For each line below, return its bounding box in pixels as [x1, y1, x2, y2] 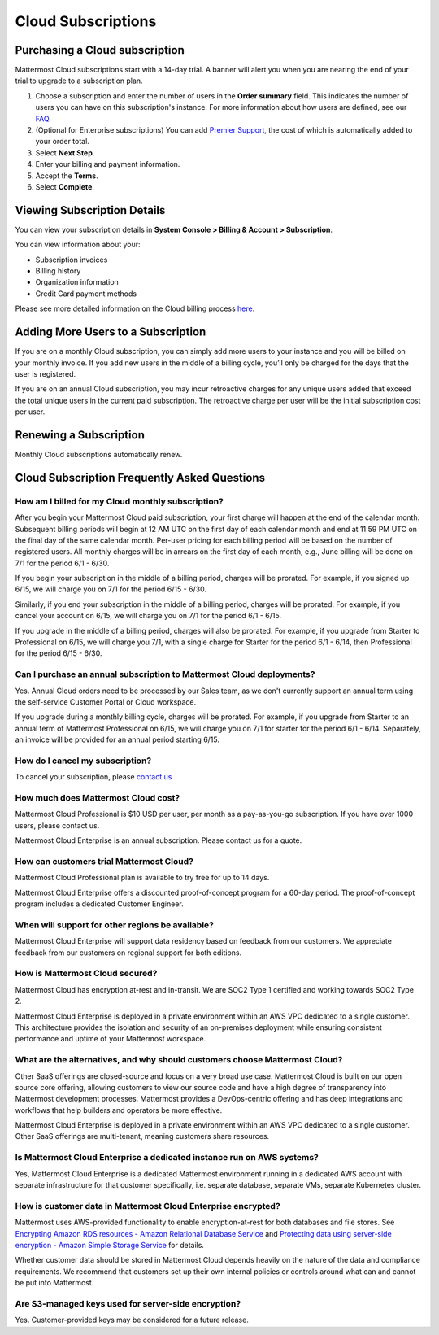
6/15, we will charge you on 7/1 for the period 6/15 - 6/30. [15, 584, 207, 594]
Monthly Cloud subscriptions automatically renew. [15, 449, 183, 459]
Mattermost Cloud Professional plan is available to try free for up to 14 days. [15, 873, 270, 883]
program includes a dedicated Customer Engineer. [15, 899, 184, 909]
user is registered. [15, 369, 76, 378]
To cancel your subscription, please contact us [15, 772, 172, 782]
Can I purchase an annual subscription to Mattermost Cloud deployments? [15, 669, 315, 680]
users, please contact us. [15, 820, 100, 830]
